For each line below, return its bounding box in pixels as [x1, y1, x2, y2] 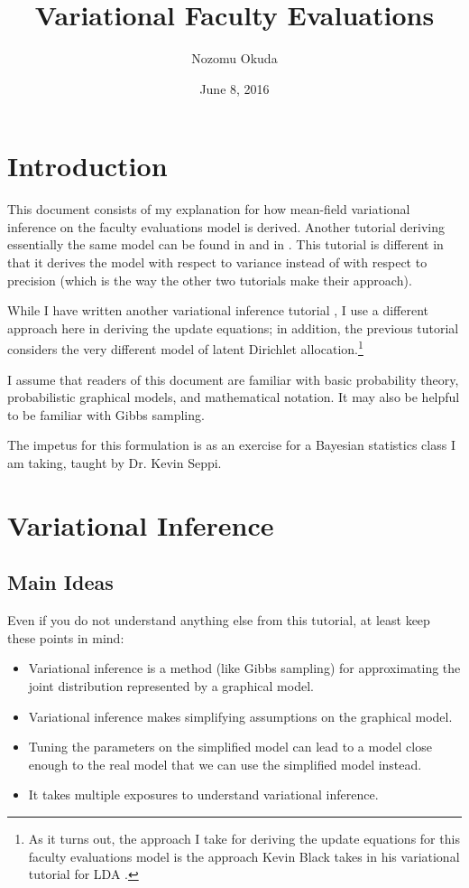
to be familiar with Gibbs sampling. [7, 405, 205, 424]
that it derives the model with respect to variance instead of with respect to [7, 253, 428, 272]
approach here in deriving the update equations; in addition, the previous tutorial [7, 318, 459, 337]
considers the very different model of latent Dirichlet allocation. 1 [7, 337, 363, 359]
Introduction [7, 147, 168, 184]
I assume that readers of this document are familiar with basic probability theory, [7, 369, 459, 388]
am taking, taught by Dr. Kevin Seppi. [7, 453, 222, 472]
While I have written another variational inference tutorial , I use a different [7, 301, 428, 320]
